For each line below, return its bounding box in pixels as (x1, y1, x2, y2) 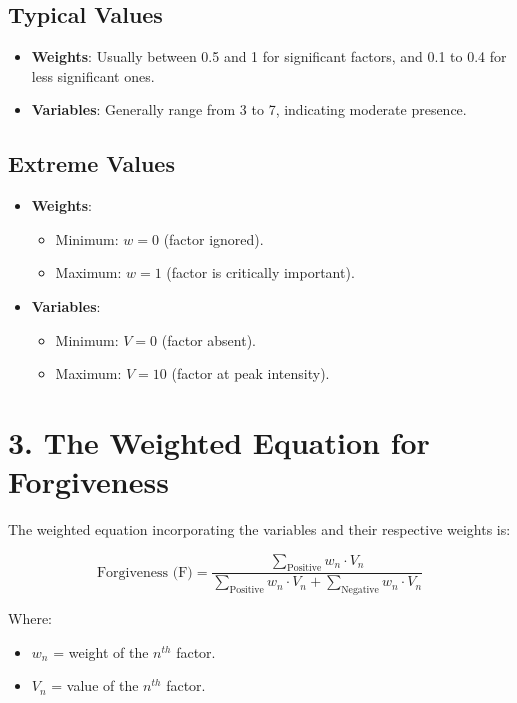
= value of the (51, 675, 139, 696)
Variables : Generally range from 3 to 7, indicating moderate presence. (31, 99, 467, 120)
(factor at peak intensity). (171, 363, 330, 384)
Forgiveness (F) (96, 565, 193, 580)
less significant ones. (31, 65, 155, 86)
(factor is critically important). (166, 262, 355, 283)
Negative (341, 585, 379, 596)
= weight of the (53, 641, 149, 662)
